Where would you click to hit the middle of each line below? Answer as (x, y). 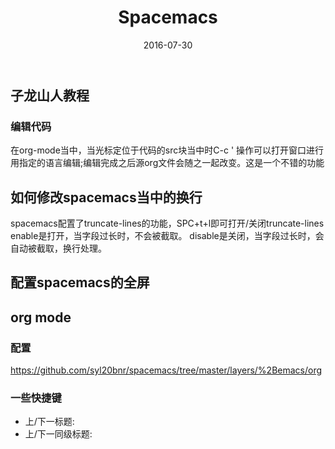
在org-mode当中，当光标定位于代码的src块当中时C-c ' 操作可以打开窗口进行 (167, 150)
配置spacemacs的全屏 (80, 282)
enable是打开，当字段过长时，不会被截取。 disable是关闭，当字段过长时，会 (167, 236)
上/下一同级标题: (58, 434)
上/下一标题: (49, 422)
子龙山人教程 (50, 95)
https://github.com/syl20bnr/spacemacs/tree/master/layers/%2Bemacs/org (166, 370)
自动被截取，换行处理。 (58, 248)
